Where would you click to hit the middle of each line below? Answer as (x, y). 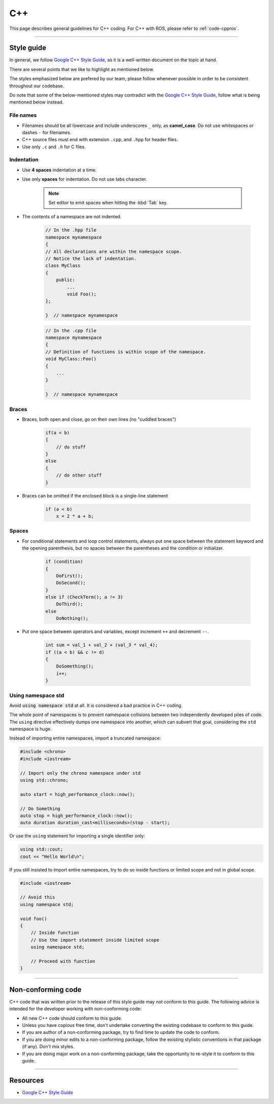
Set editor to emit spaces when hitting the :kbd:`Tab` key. (108, 203)
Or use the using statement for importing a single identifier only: (77, 836)
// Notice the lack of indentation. (91, 258)
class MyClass (63, 266)
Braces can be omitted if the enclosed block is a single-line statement (95, 495)
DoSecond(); (71, 583)
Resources (27, 1080)
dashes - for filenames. (47, 132)
